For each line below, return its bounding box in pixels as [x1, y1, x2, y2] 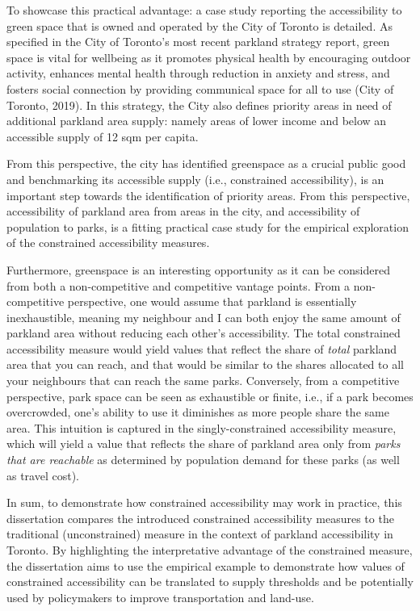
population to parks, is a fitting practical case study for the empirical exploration [6, 218, 409, 235]
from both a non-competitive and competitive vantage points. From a [6, 277, 351, 294]
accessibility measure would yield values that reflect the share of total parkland [6, 340, 397, 357]
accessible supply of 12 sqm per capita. [6, 128, 199, 144]
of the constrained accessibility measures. [6, 234, 210, 251]
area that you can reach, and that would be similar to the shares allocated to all [6, 356, 404, 373]
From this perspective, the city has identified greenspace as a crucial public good [6, 155, 406, 172]
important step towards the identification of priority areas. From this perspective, [6, 186, 410, 203]
